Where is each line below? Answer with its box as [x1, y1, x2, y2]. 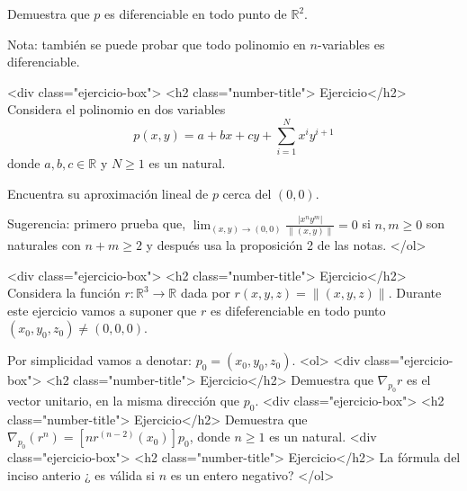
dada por [180, 283, 230, 302]
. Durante [388, 283, 442, 302]
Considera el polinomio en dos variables [7, 100, 226, 119]
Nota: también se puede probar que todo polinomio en [7, 34, 306, 53]
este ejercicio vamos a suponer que [7, 300, 197, 319]
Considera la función [7, 283, 121, 302]
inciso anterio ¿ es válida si [7, 465, 155, 484]
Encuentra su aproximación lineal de [7, 183, 209, 202]
